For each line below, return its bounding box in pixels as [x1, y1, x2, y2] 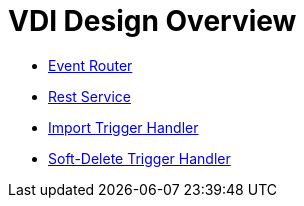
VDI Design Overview [8, 4, 297, 38]
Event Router [48, 56, 133, 74]
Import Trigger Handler [48, 118, 199, 136]
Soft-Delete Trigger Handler [48, 149, 231, 167]
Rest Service [48, 87, 131, 105]
